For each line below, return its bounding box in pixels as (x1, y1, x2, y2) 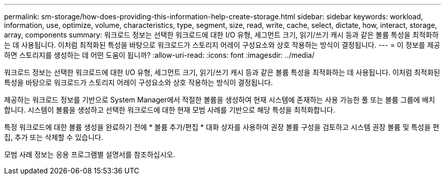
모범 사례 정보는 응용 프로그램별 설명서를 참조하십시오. (4, 150, 175, 159)
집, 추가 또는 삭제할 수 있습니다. (4, 133, 104, 141)
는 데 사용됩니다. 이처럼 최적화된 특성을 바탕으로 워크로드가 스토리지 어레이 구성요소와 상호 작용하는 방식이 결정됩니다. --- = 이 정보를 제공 (4, 41, 440, 49)
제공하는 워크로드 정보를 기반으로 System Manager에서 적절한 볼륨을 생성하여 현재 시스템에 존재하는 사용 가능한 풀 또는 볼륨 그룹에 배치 (4, 95, 435, 104)
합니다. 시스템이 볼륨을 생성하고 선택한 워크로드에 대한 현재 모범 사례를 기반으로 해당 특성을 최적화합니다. (4, 105, 335, 114)
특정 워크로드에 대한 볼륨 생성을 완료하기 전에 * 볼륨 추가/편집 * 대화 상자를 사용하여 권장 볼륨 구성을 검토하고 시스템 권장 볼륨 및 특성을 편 (4, 123, 439, 131)
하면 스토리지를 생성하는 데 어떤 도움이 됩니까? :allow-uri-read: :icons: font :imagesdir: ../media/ (4, 51, 314, 59)
